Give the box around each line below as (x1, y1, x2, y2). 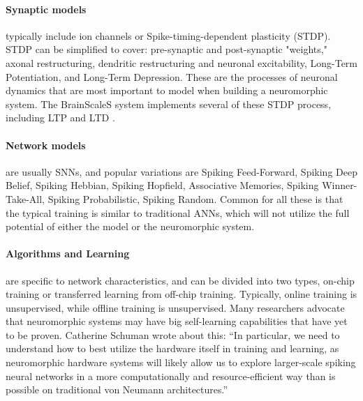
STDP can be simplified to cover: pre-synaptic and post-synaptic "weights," (6, 42, 327, 56)
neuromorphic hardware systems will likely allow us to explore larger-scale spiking (6, 355, 356, 370)
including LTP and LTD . (6, 110, 115, 125)
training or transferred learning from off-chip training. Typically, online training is (6, 287, 357, 301)
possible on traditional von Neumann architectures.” (6, 382, 228, 397)
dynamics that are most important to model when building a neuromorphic (6, 83, 328, 98)
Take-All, (6, 191, 45, 206)
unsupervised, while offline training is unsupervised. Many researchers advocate (6, 300, 345, 315)
